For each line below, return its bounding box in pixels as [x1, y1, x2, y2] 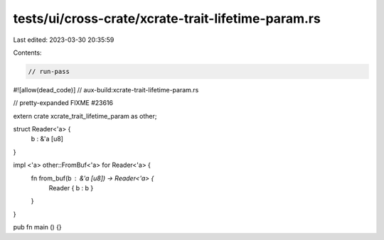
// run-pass [28, 67, 70, 75]
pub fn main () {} [13, 223, 62, 231]
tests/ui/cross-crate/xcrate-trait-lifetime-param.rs [13, 11, 321, 26]
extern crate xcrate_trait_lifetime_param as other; [13, 111, 157, 120]
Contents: [13, 48, 42, 57]
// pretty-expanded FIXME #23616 [13, 99, 114, 107]
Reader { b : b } [48, 184, 94, 192]
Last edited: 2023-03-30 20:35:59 [13, 36, 114, 44]
